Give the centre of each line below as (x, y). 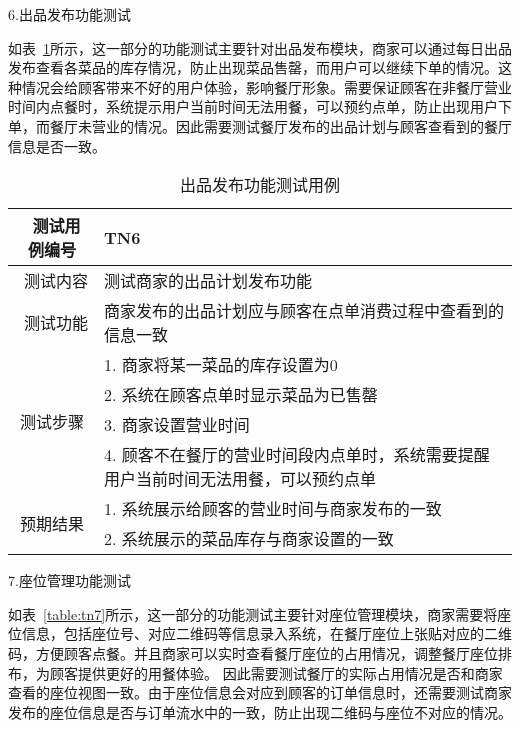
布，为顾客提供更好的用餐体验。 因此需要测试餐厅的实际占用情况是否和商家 (255, 672)
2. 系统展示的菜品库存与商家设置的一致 (249, 539)
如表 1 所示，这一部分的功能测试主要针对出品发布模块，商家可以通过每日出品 (260, 47)
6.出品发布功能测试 (69, 14)
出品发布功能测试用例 (259, 185)
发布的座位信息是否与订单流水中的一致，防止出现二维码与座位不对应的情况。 (260, 711)
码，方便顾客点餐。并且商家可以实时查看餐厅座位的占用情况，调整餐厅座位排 (260, 652)
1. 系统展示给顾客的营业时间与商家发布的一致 (273, 509)
